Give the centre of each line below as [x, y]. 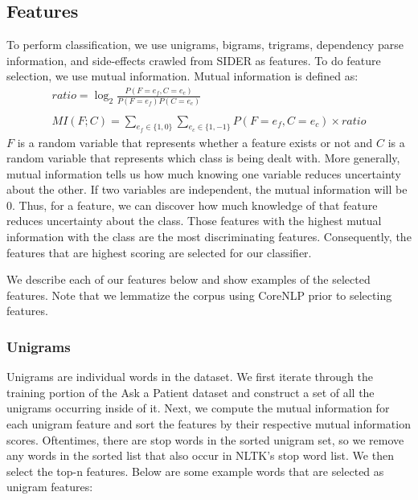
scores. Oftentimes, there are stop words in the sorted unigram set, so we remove [205, 439]
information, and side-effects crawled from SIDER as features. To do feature [194, 60]
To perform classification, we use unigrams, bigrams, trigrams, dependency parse [205, 45]
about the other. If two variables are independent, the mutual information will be [207, 189]
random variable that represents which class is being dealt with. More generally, [203, 158]
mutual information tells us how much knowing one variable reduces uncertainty [204, 173]
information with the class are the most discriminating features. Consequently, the [209, 237]
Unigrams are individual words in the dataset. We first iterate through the [190, 377]
